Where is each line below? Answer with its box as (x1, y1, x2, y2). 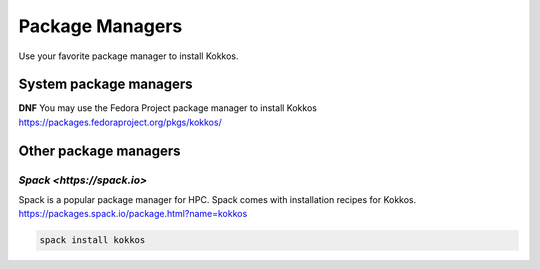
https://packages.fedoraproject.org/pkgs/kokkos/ (18, 116, 222, 128)
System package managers (18, 76, 194, 93)
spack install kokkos (39, 235, 146, 246)
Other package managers (18, 142, 181, 159)
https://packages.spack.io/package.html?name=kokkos (18, 208, 248, 220)
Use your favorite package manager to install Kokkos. (18, 50, 239, 62)
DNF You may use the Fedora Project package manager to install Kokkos (18, 102, 317, 114)
